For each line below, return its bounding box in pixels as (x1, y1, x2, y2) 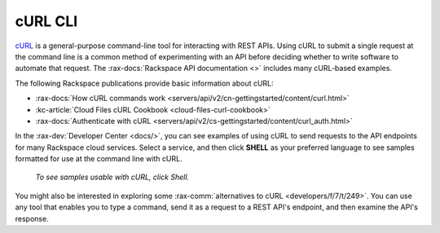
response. (15, 213, 49, 223)
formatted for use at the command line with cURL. (15, 154, 183, 164)
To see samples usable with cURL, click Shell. (35, 172, 190, 182)
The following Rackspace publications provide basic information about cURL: (15, 78, 274, 88)
